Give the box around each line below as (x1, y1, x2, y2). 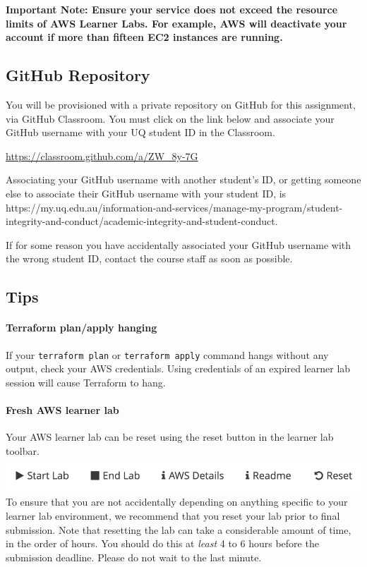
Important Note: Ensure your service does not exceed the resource (6, 2, 338, 16)
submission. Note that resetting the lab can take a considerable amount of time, (6, 522, 351, 537)
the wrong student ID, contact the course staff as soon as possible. (6, 251, 293, 266)
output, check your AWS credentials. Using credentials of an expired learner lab (6, 361, 351, 376)
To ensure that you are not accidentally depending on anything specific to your (6, 494, 348, 509)
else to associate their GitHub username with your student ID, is (6, 185, 287, 200)
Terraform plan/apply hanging (6, 320, 157, 335)
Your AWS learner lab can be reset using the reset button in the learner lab (6, 429, 334, 444)
